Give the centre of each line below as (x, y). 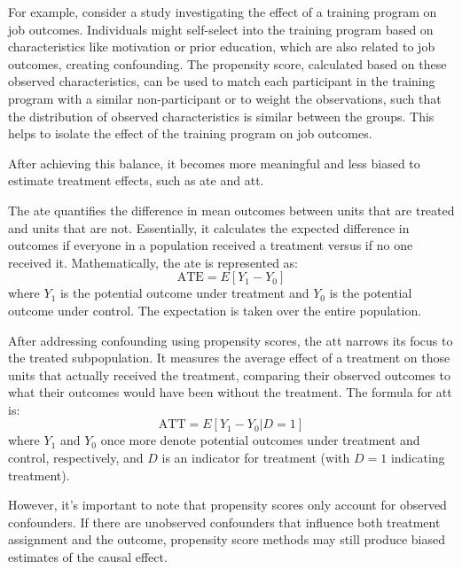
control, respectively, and (76, 458)
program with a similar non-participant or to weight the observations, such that (225, 98)
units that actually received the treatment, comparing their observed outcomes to (229, 374)
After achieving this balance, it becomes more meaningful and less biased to (214, 163)
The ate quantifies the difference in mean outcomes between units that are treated (231, 210)
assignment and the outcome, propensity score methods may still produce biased (227, 539)
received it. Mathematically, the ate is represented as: (153, 262)
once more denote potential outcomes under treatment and (260, 440)
